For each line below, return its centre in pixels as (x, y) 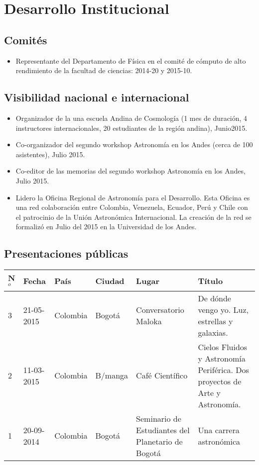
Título (210, 280)
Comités (26, 40)
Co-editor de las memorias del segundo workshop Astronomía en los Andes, (130, 171)
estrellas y (215, 321)
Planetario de (159, 441)
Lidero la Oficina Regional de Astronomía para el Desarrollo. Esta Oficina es (133, 197)
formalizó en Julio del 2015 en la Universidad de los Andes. (106, 227)
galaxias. (213, 332)
